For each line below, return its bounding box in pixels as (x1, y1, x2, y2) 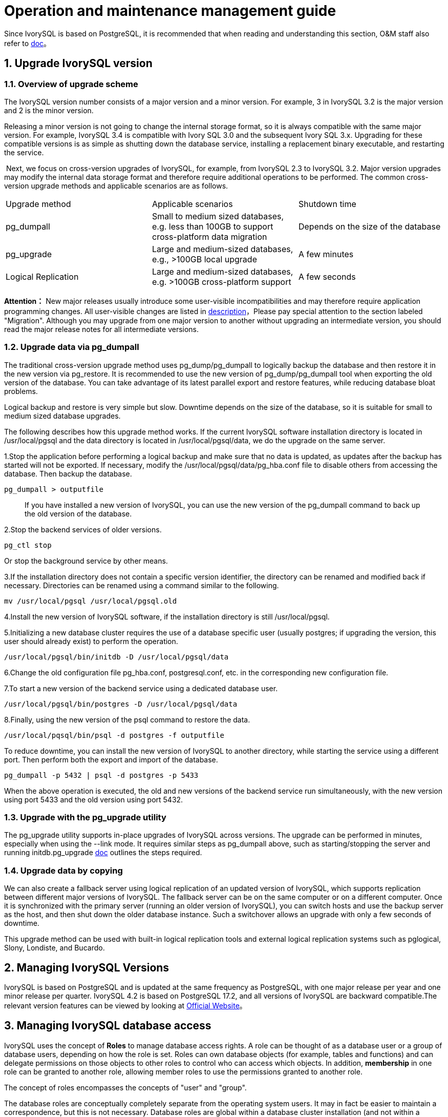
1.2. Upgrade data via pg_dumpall (4, 342, 139, 353)
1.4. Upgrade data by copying (4, 865, 123, 876)
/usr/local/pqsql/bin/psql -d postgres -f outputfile (4, 731, 224, 739)
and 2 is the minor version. (4, 106, 94, 115)
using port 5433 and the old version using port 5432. (4, 795, 183, 804)
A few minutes (298, 249, 354, 259)
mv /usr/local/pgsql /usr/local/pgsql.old (4, 596, 177, 605)
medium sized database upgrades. (4, 411, 121, 420)
